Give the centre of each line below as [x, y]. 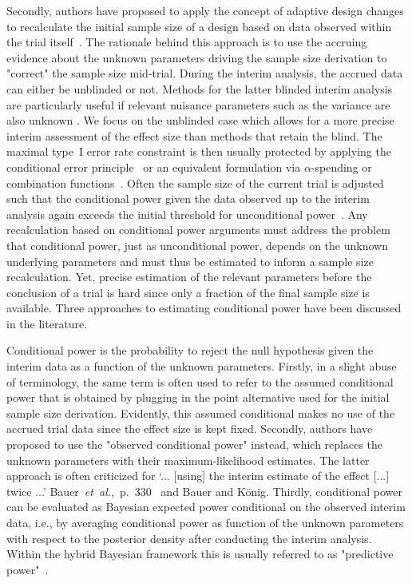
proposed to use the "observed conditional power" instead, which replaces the [195, 444]
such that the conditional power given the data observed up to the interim [188, 198]
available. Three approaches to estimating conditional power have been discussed [204, 308]
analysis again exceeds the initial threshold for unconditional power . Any [187, 214]
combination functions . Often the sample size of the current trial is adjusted [195, 182]
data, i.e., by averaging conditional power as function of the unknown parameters [205, 522]
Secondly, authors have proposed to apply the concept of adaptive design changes [205, 10]
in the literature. [47, 323]
